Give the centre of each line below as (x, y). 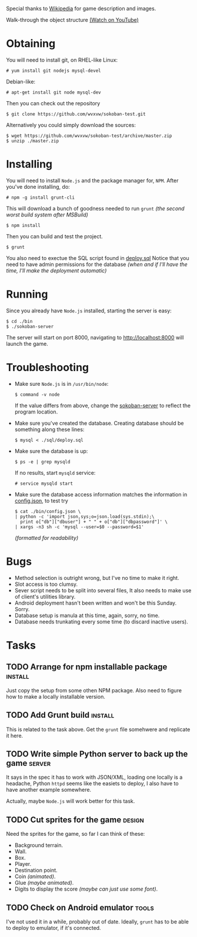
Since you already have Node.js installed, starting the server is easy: (89, 311)
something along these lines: (49, 429)
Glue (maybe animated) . (44, 883)
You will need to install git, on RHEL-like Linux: (62, 60)
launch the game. (27, 344)
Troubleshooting (48, 368)
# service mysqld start (44, 483)
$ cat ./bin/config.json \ (48, 511)
